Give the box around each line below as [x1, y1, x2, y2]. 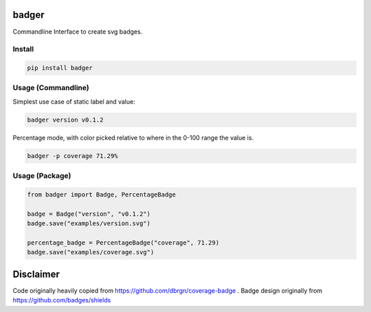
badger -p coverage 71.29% [27, 152, 118, 159]
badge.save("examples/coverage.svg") [27, 248, 155, 256]
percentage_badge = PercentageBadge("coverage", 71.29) [27, 238, 220, 247]
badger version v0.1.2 [27, 115, 104, 124]
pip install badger [27, 64, 93, 72]
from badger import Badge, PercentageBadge [27, 190, 177, 199]
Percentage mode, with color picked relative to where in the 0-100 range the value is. [12, 133, 254, 142]
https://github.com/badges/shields [12, 296, 111, 304]
